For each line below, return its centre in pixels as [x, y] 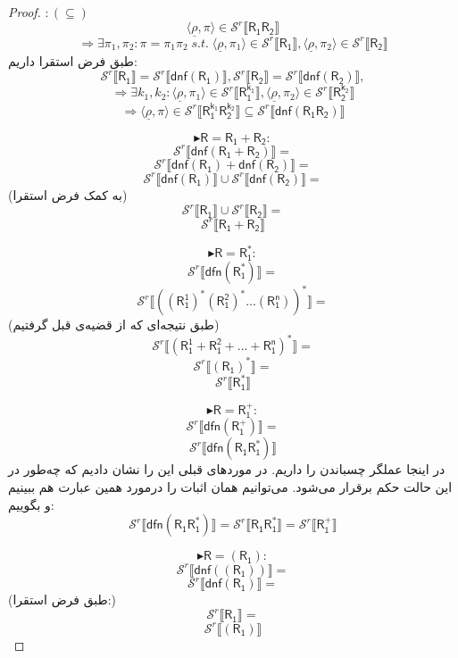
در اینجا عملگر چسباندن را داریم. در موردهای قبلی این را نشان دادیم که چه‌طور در [227, 469]
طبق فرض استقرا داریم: [73, 61]
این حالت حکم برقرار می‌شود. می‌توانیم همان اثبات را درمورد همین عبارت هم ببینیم [230, 486]
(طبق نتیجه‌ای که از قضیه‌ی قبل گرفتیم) [114, 324]
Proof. [25, 12]
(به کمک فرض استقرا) [68, 194]
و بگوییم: [31, 504]
